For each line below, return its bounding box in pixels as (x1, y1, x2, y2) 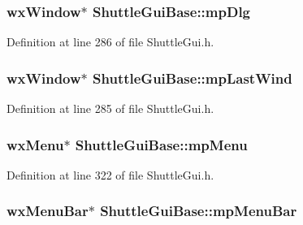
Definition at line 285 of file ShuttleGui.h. (6, 100, 214, 117)
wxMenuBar (6, 201, 89, 221)
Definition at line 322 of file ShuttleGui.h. (6, 166, 214, 183)
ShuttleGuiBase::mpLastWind (93, 67, 292, 88)
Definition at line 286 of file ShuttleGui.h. (6, 33, 214, 50)
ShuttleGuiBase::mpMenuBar (100, 201, 297, 221)
